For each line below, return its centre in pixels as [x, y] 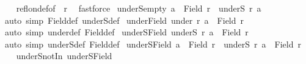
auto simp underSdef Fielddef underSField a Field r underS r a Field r [153, 44]
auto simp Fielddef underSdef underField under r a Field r [124, 20]
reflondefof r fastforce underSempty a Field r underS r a [139, 8]
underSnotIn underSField [64, 56]
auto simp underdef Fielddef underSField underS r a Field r [126, 32]
